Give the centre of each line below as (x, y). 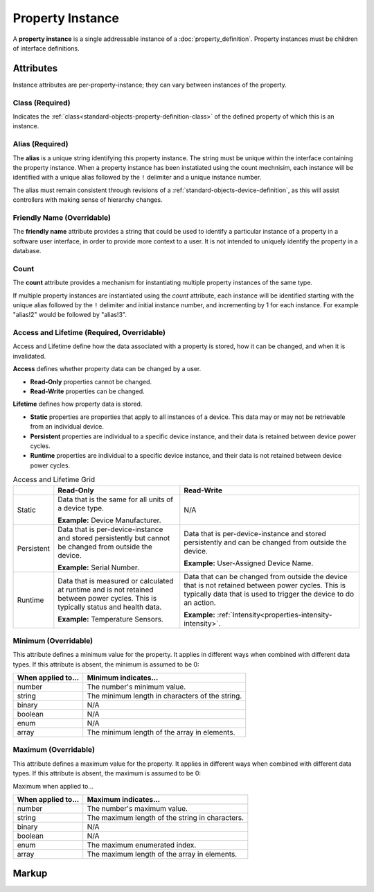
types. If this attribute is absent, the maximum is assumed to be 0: (107, 773)
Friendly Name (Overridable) (62, 217)
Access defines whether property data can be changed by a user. (107, 369)
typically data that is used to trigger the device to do (269, 594)
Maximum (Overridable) (54, 750)
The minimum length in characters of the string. (164, 696)
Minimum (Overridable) (53, 640)
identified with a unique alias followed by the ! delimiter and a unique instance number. (137, 178)
